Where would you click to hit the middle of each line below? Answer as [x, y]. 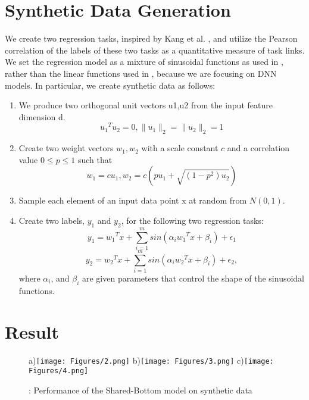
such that [95, 159]
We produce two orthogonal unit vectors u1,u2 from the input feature [146, 105]
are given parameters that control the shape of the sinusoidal [193, 278]
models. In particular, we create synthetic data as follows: [110, 85]
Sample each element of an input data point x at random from [133, 200]
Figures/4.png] [59, 371]
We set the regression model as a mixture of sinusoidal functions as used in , [144, 62]
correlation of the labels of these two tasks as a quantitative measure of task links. [155, 50]
